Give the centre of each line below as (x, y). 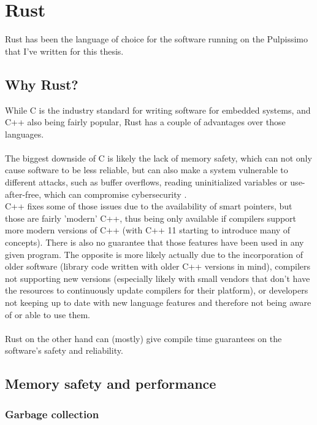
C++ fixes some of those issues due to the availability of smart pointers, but (149, 206)
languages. (25, 134)
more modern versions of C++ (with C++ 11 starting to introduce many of (148, 230)
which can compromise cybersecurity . (115, 194)
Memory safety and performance (111, 384)
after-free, (23, 194)
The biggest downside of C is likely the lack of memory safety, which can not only (158, 158)
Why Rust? (42, 84)
